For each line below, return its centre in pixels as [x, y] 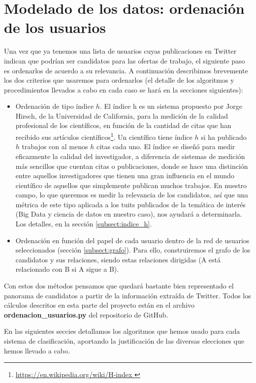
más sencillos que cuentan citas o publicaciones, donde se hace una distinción [132, 166]
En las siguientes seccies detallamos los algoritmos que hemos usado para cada [122, 331]
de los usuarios [55, 27]
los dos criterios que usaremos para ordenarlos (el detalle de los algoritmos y [119, 80]
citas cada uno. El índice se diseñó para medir [166, 146]
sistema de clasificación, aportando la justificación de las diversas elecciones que [124, 341]
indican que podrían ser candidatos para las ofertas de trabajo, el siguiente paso [125, 60]
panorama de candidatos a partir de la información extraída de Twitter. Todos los [128, 295]
